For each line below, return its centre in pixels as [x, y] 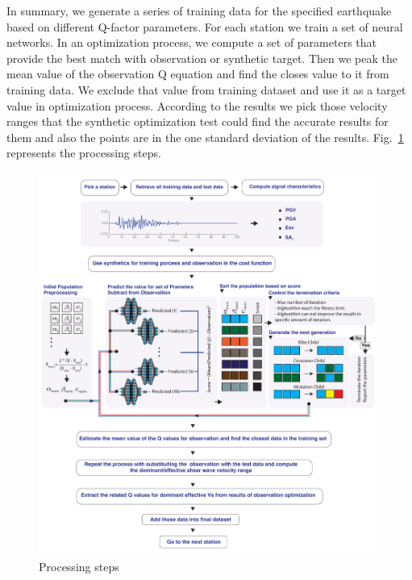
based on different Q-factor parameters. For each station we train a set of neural [205, 26]
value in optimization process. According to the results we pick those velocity [197, 105]
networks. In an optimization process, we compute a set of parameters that [191, 42]
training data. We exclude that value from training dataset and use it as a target [206, 89]
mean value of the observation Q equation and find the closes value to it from [198, 74]
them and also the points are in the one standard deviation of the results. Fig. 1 [205, 137]
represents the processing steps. [84, 153]
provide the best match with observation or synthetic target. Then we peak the [202, 58]
